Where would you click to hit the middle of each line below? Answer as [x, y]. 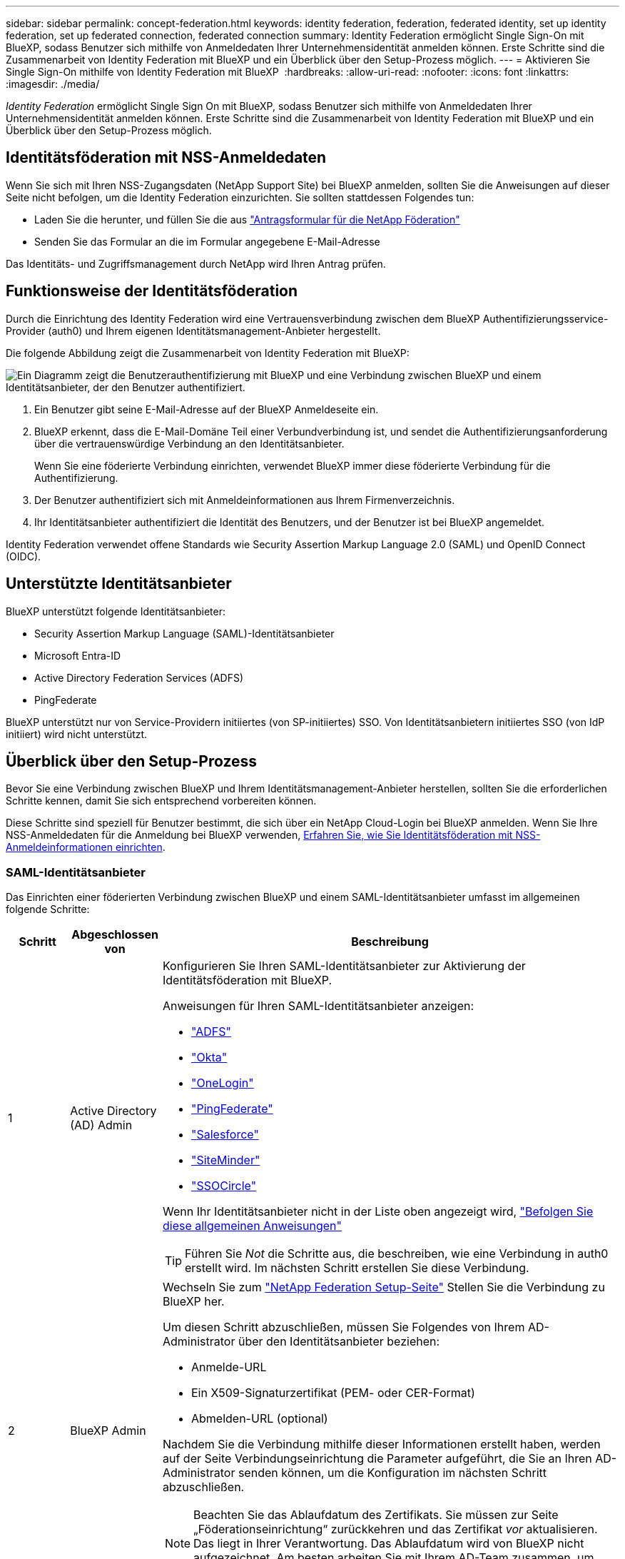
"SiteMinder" [225, 1160]
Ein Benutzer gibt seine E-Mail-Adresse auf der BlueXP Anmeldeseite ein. [207, 409]
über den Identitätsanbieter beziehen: [339, 1342]
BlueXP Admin [108, 1431]
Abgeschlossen [115, 935]
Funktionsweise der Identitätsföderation [152, 291]
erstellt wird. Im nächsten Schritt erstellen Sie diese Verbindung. [357, 1268]
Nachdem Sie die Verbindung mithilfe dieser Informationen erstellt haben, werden [381, 1444]
